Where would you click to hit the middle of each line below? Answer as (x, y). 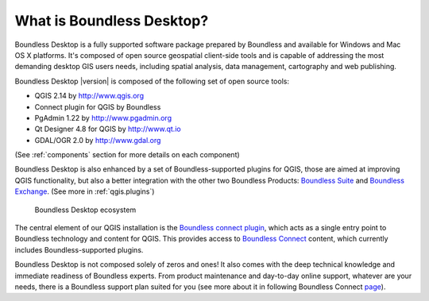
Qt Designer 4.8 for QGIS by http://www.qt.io (108, 129)
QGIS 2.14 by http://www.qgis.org (89, 96)
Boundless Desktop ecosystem (85, 210)
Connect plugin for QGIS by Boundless (98, 106)
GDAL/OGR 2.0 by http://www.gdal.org (98, 140)
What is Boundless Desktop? (112, 21)
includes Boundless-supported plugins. (79, 249)
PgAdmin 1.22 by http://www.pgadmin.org (103, 118)
